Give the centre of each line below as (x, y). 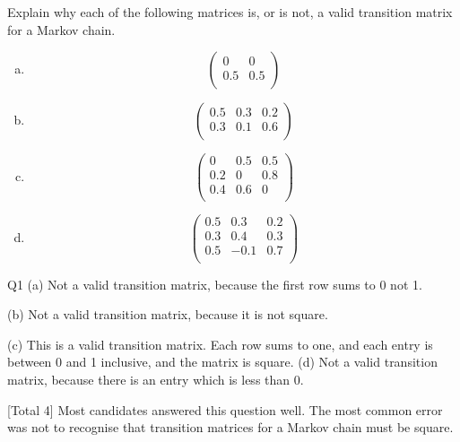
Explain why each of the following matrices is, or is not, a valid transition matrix (230, 12)
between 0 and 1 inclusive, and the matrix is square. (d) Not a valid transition (222, 362)
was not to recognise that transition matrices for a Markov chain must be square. (230, 427)
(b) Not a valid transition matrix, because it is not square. (168, 314)
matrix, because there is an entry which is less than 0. (156, 379)
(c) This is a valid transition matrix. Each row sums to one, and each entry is (220, 344)
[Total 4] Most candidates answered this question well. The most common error (225, 409)
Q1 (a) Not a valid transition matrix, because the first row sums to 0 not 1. (215, 284)
